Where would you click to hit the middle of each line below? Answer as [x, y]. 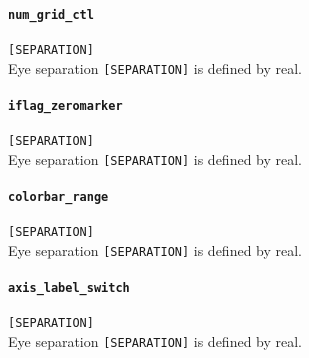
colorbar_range [58, 196]
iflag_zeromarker [65, 105]
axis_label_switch [69, 288]
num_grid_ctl [51, 14]
